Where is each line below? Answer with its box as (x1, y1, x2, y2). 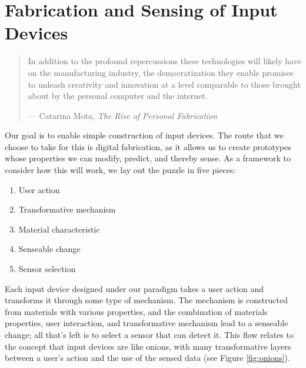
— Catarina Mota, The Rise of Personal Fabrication (28, 109, 218, 121)
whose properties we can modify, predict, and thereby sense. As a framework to (5, 152, 291, 164)
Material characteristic (18, 223, 100, 235)
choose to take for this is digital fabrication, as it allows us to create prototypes (5, 140, 291, 152)
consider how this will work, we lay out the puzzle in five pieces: (5, 164, 236, 176)
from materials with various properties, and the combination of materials (5, 305, 268, 317)
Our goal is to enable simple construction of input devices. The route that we (5, 129, 284, 141)
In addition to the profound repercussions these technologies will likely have (28, 55, 301, 67)
